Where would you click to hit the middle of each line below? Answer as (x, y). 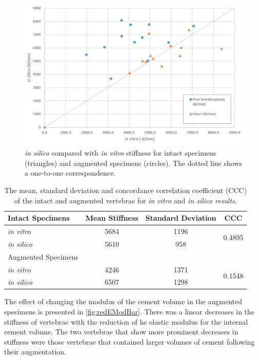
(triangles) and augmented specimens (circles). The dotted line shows (134, 163)
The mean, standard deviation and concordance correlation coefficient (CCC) (126, 190)
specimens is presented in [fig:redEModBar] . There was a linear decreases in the (129, 312)
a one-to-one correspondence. (70, 173)
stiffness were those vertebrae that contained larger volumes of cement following (129, 341)
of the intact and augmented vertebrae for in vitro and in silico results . (125, 200)
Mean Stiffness (112, 218)
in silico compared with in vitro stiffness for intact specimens (121, 153)
